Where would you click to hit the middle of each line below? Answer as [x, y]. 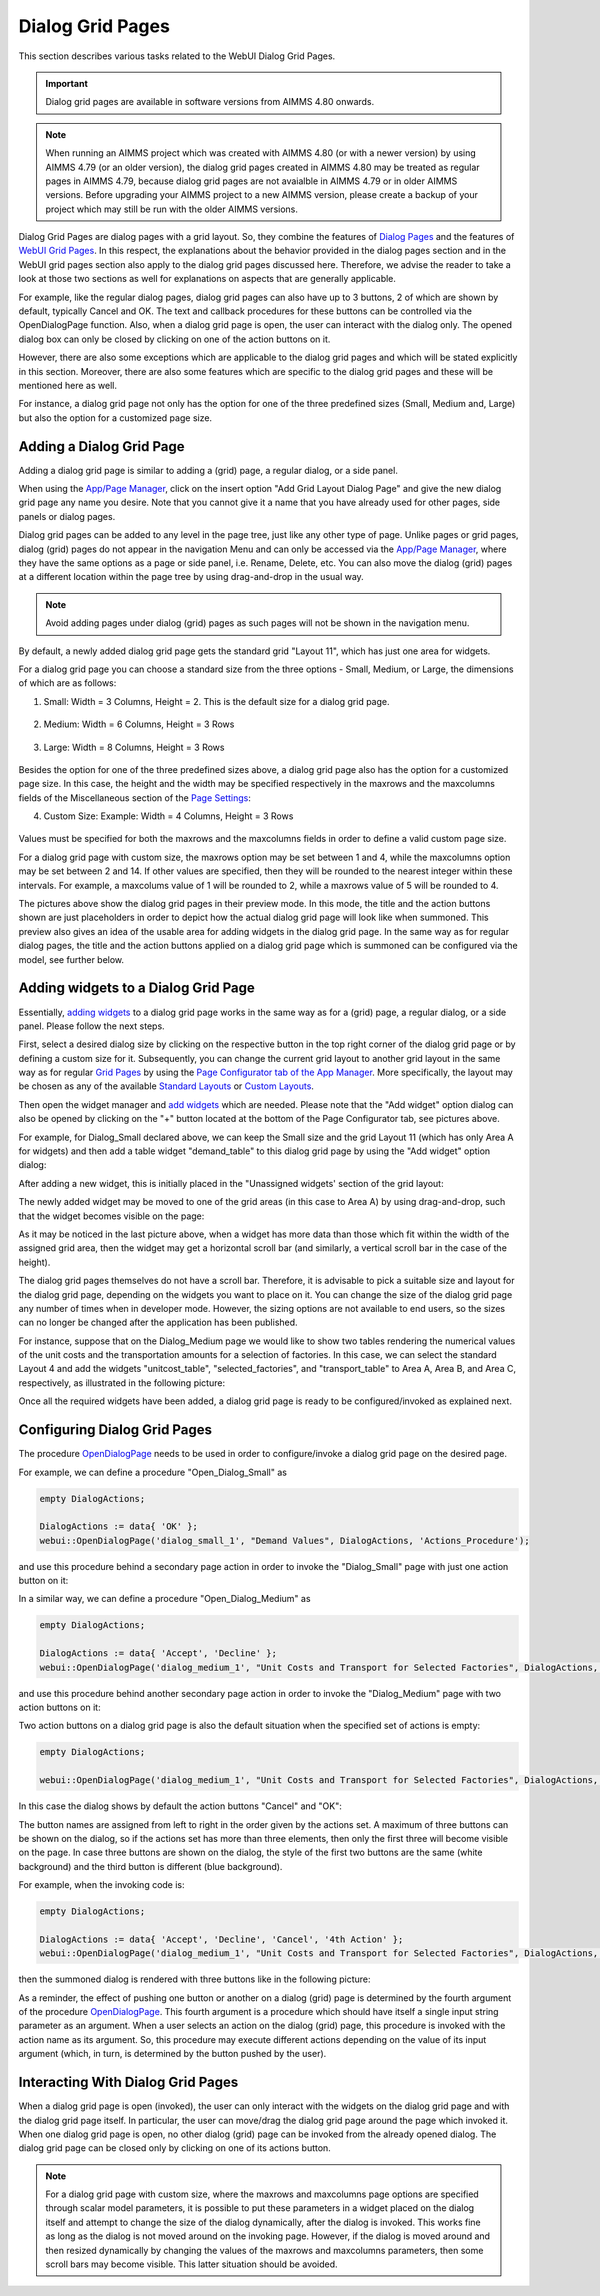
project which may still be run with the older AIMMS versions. [172, 209]
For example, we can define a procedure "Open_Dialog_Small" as [152, 1472]
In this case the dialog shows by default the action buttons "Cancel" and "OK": [180, 1806]
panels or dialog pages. [67, 516]
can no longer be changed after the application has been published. [158, 1322]
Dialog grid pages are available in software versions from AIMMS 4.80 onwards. [210, 102]
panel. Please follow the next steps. [91, 1026]
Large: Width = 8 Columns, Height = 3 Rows [134, 747]
